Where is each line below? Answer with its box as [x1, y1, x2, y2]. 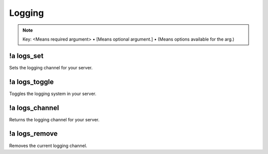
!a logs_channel [9, 103, 59, 112]
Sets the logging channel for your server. [9, 64, 93, 70]
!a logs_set [9, 51, 44, 60]
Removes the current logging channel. [9, 143, 87, 149]
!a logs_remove [9, 129, 58, 138]
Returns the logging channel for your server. [9, 116, 100, 122]
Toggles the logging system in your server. [9, 91, 97, 97]
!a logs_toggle [9, 77, 54, 86]
